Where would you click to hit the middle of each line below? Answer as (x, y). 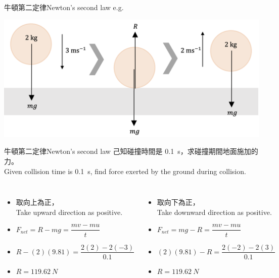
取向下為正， (178, 202)
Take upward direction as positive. (69, 212)
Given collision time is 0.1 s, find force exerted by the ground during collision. (125, 171)
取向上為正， (37, 202)
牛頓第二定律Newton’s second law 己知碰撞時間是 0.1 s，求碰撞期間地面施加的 (131, 151)
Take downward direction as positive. (214, 212)
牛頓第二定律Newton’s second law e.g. (64, 7)
